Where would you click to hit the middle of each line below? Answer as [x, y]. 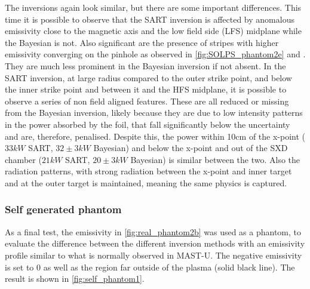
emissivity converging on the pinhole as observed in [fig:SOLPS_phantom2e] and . [155, 54]
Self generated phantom [63, 209]
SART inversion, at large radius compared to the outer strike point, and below [148, 77]
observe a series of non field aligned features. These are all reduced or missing [147, 101]
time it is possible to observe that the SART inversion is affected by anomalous [150, 19]
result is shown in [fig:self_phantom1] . [75, 279]
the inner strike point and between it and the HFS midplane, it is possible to [146, 89]
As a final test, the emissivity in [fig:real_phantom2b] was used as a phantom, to [153, 231]
